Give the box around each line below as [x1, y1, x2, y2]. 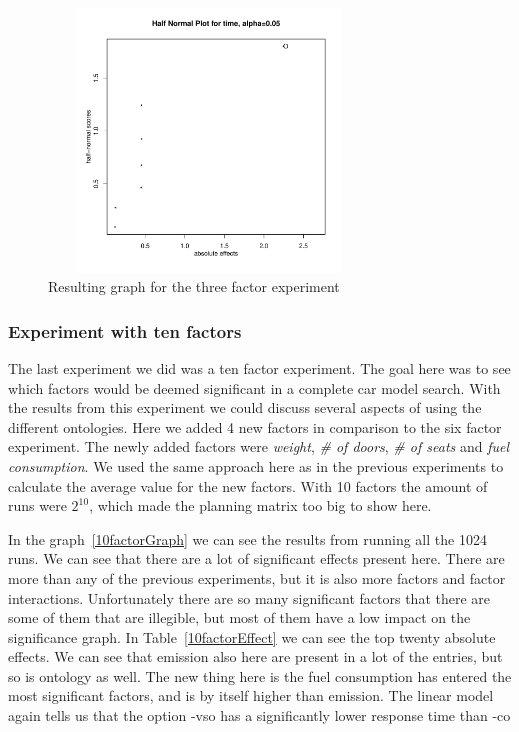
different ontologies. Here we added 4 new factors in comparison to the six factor [8, 416, 502, 437]
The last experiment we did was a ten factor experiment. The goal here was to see [8, 357, 511, 378]
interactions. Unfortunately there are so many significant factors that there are [8, 587, 491, 608]
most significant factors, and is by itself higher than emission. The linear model [8, 685, 494, 706]
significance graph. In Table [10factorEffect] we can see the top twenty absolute [8, 626, 496, 647]
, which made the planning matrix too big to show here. [89, 495, 432, 516]
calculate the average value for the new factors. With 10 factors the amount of [8, 475, 488, 496]
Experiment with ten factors [8, 318, 242, 343]
